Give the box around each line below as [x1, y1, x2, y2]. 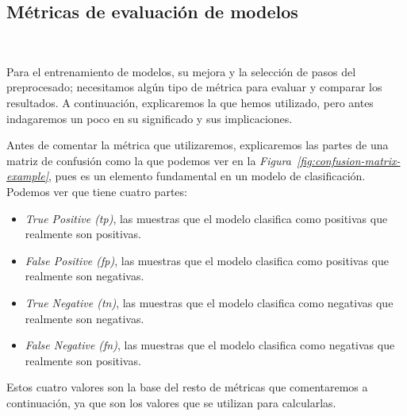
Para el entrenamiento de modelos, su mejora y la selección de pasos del [6, 63, 356, 79]
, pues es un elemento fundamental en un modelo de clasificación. [48, 168, 366, 184]
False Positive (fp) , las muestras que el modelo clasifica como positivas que [25, 252, 389, 268]
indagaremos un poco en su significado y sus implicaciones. [6, 110, 293, 126]
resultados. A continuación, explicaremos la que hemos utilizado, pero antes [6, 94, 374, 110]
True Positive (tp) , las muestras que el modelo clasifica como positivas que [25, 210, 388, 226]
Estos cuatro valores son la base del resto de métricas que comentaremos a [6, 379, 368, 395]
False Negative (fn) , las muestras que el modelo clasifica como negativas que [25, 337, 395, 353]
